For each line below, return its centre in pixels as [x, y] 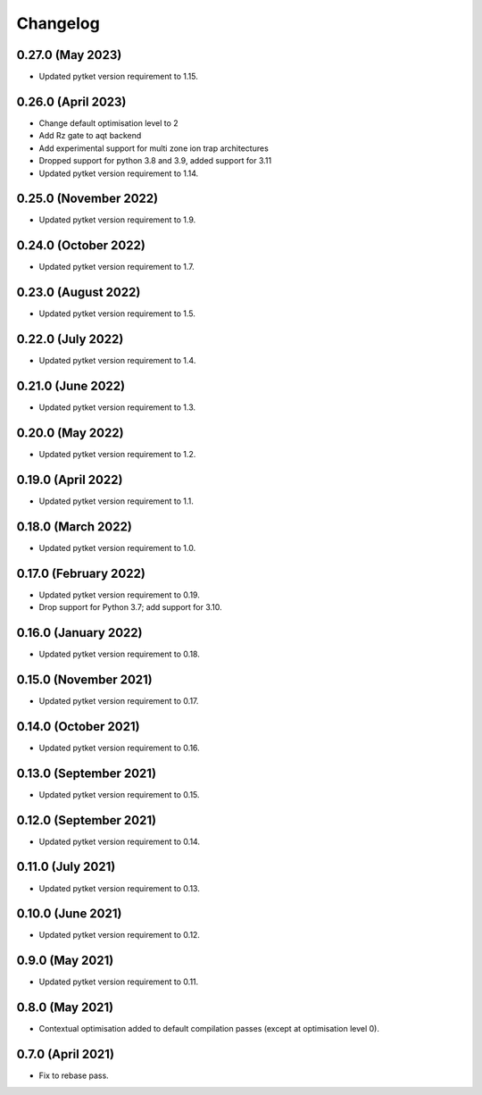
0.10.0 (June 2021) [69, 914]
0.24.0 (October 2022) [81, 246]
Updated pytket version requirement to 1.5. [117, 313]
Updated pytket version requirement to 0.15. [119, 794]
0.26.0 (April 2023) [71, 101]
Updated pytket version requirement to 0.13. [119, 888]
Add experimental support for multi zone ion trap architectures [154, 148]
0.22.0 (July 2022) [70, 339]
